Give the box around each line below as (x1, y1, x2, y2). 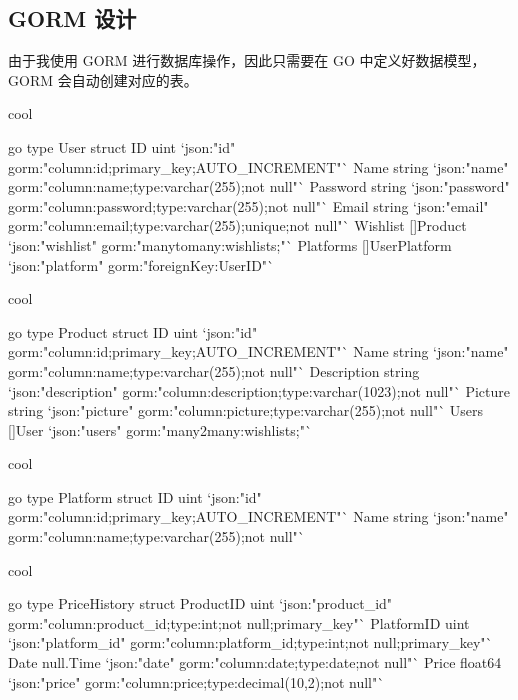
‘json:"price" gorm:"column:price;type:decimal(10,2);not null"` (8, 671, 385, 692)
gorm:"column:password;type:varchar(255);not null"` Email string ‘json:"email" (8, 195, 489, 216)
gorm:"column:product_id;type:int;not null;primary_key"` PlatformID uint (8, 612, 470, 633)
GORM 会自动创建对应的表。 (8, 69, 198, 90)
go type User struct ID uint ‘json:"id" (8, 136, 236, 157)
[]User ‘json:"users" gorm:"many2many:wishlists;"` (8, 419, 312, 440)
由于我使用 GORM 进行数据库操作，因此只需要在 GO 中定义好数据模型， (8, 50, 486, 71)
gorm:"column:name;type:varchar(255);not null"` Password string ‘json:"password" (8, 176, 510, 197)
